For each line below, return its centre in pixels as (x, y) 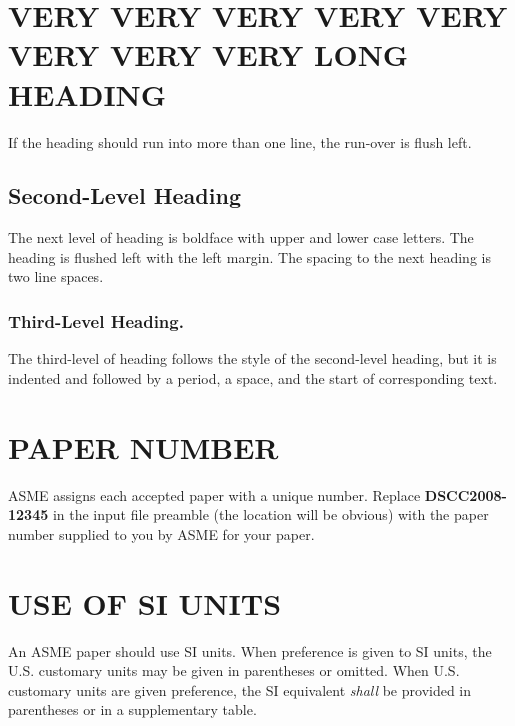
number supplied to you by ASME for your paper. (161, 533)
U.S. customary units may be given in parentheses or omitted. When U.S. (234, 670)
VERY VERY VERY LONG (208, 54)
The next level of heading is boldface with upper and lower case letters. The (241, 237)
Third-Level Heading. (96, 321)
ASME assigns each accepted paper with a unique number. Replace (214, 494)
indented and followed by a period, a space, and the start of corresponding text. (253, 377)
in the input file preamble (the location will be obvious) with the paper (270, 514)
